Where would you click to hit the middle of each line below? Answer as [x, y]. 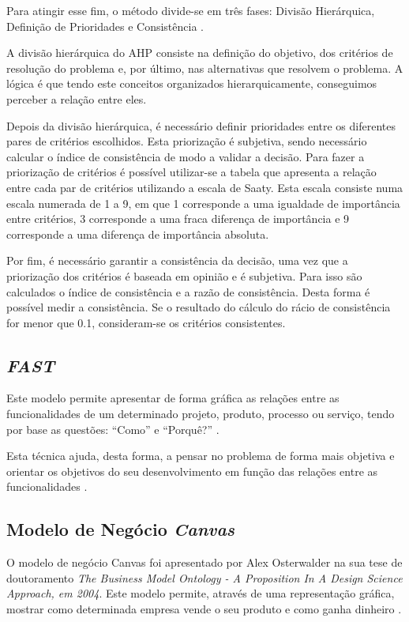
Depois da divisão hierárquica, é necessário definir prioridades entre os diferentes [201, 125]
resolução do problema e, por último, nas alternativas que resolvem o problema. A [205, 68]
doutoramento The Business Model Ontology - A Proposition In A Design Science [204, 577]
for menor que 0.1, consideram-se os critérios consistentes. [146, 322]
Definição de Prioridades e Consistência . [105, 26]
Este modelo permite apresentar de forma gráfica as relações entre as [173, 398]
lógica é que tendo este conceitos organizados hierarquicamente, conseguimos [192, 83]
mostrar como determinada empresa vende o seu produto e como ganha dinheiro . [204, 609]
